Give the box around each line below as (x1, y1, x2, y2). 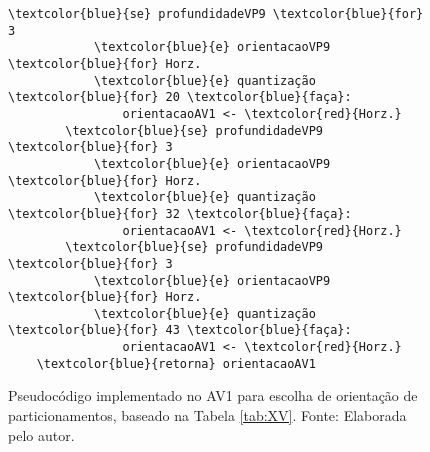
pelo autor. (8, 424, 75, 445)
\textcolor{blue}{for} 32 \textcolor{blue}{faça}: (8, 206, 352, 221)
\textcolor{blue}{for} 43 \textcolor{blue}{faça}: (8, 323, 352, 338)
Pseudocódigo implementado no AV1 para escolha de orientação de (8, 385, 418, 406)
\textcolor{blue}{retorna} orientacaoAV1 (36, 356, 316, 371)
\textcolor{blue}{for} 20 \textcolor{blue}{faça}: (8, 90, 352, 105)
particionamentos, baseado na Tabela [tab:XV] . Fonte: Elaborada (8, 405, 407, 426)
